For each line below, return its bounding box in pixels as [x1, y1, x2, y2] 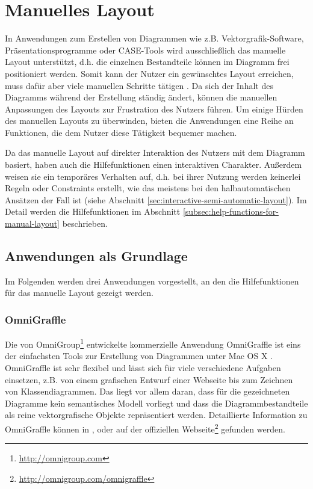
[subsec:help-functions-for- [182, 205, 279, 218]
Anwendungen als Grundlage [5, 247, 188, 265]
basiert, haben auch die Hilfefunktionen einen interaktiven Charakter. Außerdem [5, 158, 302, 171]
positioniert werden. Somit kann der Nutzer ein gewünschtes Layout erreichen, [5, 67, 294, 79]
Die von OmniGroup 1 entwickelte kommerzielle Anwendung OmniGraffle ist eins [5, 336, 301, 350]
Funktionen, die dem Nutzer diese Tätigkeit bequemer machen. [5, 126, 237, 138]
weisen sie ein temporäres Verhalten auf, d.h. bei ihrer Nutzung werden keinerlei [5, 170, 301, 182]
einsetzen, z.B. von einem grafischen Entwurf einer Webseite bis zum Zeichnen [5, 373, 293, 386]
